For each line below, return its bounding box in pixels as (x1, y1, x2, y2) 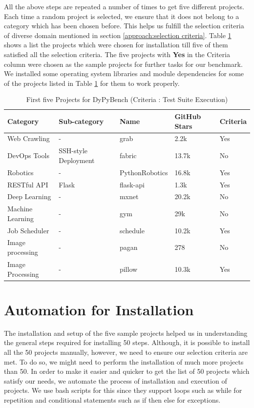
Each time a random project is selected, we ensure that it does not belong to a (4, 11, 239, 21)
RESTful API (7, 179, 48, 189)
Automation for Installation (4, 299, 194, 319)
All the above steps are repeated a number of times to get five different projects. (4, 1, 245, 11)
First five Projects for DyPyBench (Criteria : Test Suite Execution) (26, 94, 228, 104)
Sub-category (59, 116, 104, 126)
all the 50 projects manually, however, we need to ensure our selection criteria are (4, 347, 248, 357)
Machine (7, 204, 33, 214)
